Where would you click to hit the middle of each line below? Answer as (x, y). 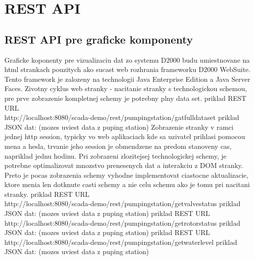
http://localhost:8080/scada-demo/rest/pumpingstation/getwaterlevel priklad (121, 242)
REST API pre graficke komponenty (99, 39)
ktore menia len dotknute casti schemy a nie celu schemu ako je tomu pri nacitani (127, 184)
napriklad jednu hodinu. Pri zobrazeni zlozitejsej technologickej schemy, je (115, 155)
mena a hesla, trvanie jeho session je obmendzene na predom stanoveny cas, (118, 146)
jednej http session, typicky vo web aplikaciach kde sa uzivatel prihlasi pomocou (125, 136)
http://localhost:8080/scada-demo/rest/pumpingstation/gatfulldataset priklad (122, 117)
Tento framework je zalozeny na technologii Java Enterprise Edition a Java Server (127, 79)
